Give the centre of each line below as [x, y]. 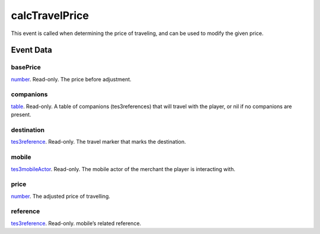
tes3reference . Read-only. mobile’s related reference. [76, 223]
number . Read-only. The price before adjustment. [71, 79]
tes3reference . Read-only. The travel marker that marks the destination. [98, 142]
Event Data [32, 50]
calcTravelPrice [50, 15]
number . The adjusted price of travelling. [61, 196]
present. [21, 115]
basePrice [26, 67]
